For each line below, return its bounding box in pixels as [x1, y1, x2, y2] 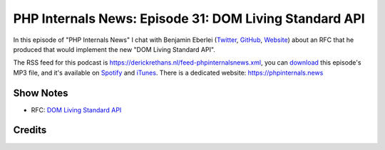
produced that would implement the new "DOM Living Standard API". [13, 45, 215, 53]
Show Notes [13, 87, 68, 99]
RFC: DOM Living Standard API [31, 105, 122, 114]
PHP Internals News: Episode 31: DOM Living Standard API [13, 11, 365, 26]
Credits [13, 124, 47, 136]
